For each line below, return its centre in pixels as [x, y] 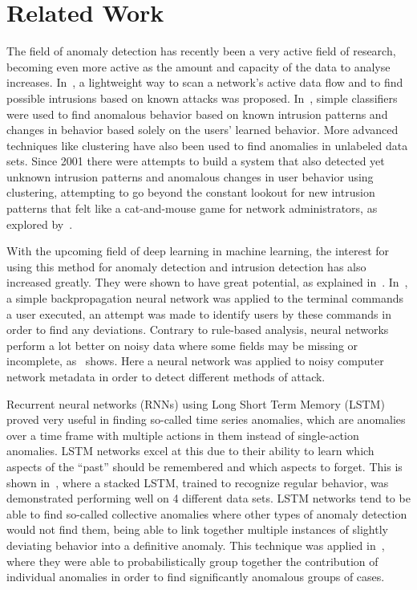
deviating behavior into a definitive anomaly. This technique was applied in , [196, 545]
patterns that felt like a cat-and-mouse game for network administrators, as [192, 208]
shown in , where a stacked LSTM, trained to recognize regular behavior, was [198, 482]
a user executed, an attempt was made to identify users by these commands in [199, 313]
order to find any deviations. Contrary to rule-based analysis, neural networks [198, 330]
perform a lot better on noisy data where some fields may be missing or [182, 345]
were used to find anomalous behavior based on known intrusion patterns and [197, 114]
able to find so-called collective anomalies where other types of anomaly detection [207, 513]
